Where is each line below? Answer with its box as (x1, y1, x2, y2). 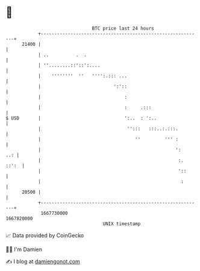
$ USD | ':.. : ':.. (5, 115, 157, 121)
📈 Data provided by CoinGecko (5, 232, 84, 239)
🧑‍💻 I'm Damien (5, 246, 43, 253)
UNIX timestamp (102, 220, 141, 227)
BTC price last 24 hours (92, 25, 154, 31)
